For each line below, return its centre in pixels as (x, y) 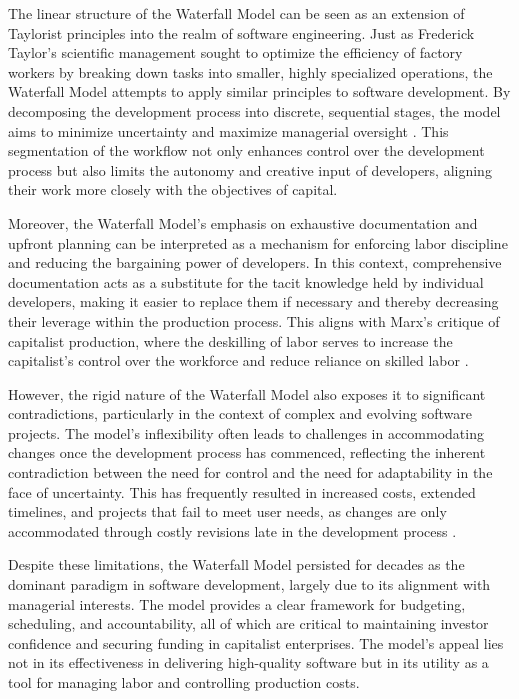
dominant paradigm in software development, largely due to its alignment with (249, 584)
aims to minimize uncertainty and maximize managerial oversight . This (228, 130)
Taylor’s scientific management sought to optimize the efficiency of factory (235, 52)
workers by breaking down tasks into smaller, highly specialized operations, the (250, 71)
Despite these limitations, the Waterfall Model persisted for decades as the (236, 564)
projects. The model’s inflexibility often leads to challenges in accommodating (246, 432)
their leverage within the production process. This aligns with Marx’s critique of (254, 320)
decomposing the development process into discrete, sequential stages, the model (254, 110)
